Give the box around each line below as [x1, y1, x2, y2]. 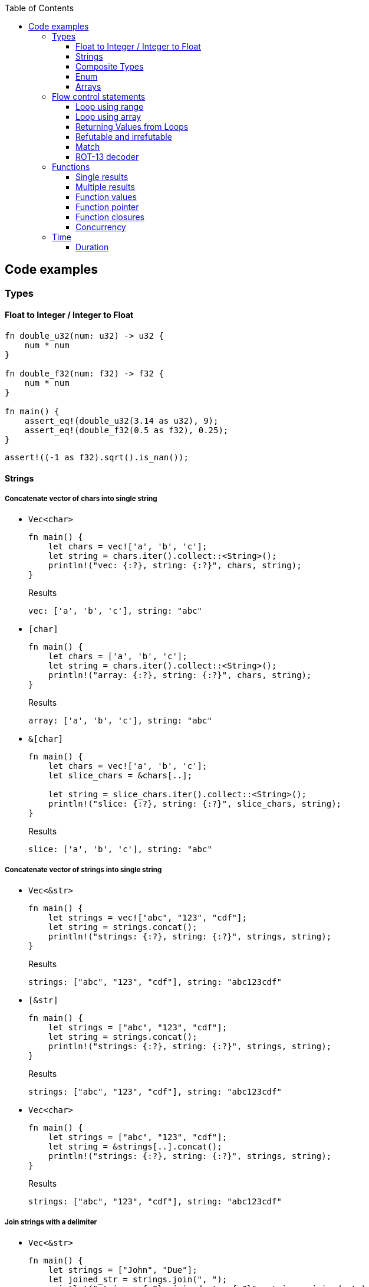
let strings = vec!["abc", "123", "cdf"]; [48, 913, 247, 923]
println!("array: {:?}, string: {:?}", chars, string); [48, 670, 312, 680]
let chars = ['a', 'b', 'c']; [48, 651, 187, 661]
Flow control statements [52, 91, 146, 101]
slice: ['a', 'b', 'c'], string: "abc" [28, 844, 212, 854]
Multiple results [75, 182, 135, 192]
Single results [75, 172, 129, 182]
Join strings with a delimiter [5, 1217, 97, 1226]
